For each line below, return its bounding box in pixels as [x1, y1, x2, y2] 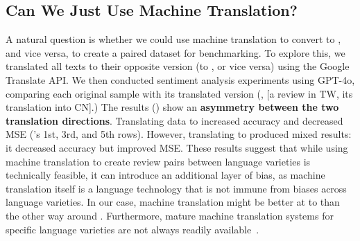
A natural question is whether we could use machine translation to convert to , [6, 32, 341, 46]
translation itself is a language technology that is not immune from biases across [6, 181, 347, 195]
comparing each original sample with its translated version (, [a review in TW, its [6, 86, 353, 100]
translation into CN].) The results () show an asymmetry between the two [6, 100, 339, 114]
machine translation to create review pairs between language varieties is [6, 154, 311, 168]
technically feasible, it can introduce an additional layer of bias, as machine [6, 168, 325, 182]
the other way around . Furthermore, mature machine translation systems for [6, 208, 334, 222]
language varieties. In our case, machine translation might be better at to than [6, 195, 340, 209]
